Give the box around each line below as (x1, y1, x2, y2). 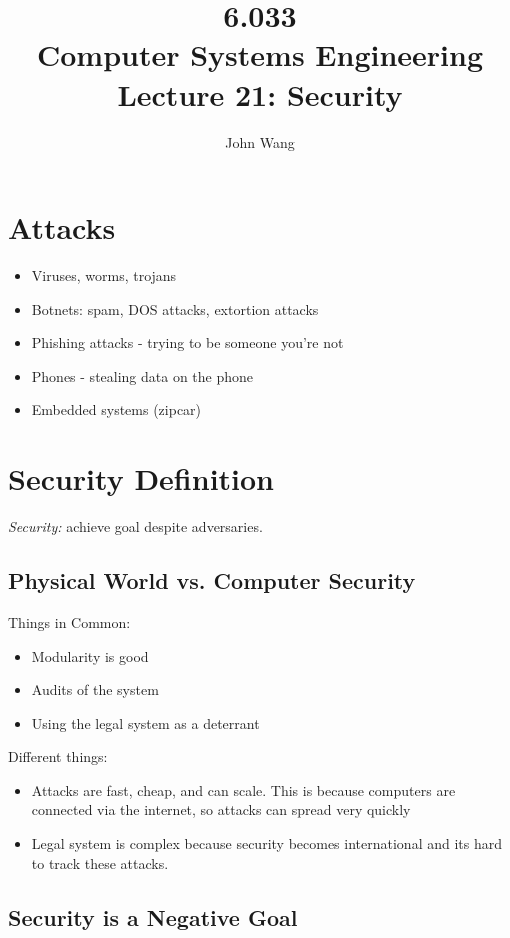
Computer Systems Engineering (36, 34, 484, 75)
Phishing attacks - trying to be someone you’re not (31, 332, 344, 353)
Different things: (8, 746, 108, 767)
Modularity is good (31, 645, 149, 666)
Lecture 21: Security (117, 73, 403, 114)
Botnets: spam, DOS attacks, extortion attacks (31, 298, 319, 319)
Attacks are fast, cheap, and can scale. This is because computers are (31, 779, 456, 800)
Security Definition (8, 458, 275, 499)
